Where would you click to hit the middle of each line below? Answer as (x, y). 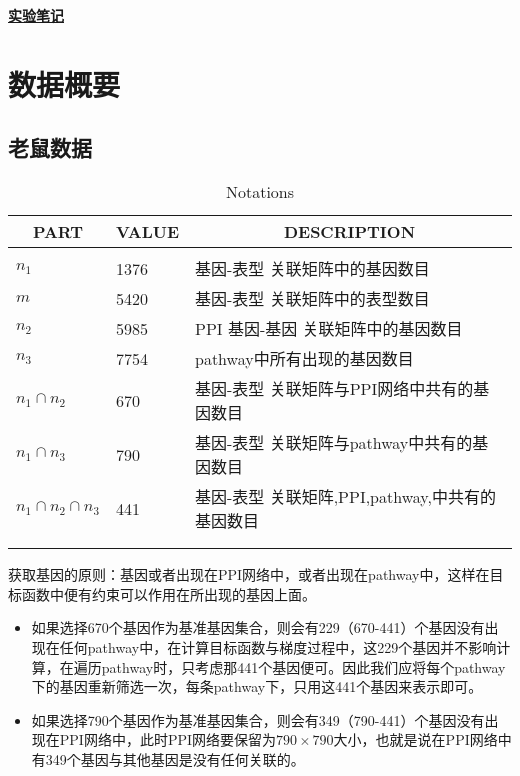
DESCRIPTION (349, 232)
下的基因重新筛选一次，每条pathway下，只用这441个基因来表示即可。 (257, 686)
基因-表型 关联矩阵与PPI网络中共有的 (334, 389)
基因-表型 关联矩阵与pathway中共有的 (333, 443)
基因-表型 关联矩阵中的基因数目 (312, 269)
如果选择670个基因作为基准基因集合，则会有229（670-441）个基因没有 (258, 627)
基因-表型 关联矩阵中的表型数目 (312, 299)
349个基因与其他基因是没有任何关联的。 (175, 758)
